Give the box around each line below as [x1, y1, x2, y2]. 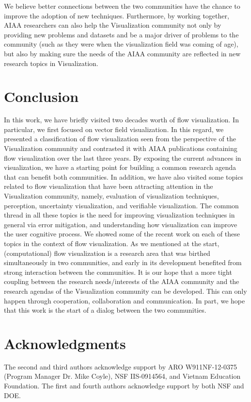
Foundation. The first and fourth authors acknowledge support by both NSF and [4, 381, 244, 391]
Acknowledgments [4, 333, 126, 353]
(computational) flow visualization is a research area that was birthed [4, 248, 210, 258]
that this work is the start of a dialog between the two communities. [4, 305, 206, 315]
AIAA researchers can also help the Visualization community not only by [4, 20, 221, 30]
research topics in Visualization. [4, 58, 98, 68]
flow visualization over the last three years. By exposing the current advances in [4, 152, 241, 163]
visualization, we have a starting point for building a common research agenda [4, 162, 236, 172]
